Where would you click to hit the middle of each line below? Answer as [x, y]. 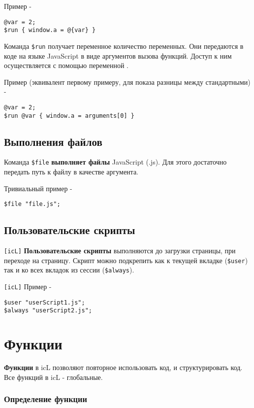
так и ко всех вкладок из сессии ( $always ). [69, 270]
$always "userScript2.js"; [48, 311]
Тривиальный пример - [38, 188]
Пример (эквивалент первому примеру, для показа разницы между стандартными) [127, 82]
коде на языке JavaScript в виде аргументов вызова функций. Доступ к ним [118, 55]
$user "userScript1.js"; [45, 302]
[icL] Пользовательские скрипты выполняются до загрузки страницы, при [120, 251]
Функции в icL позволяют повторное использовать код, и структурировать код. [123, 367]
